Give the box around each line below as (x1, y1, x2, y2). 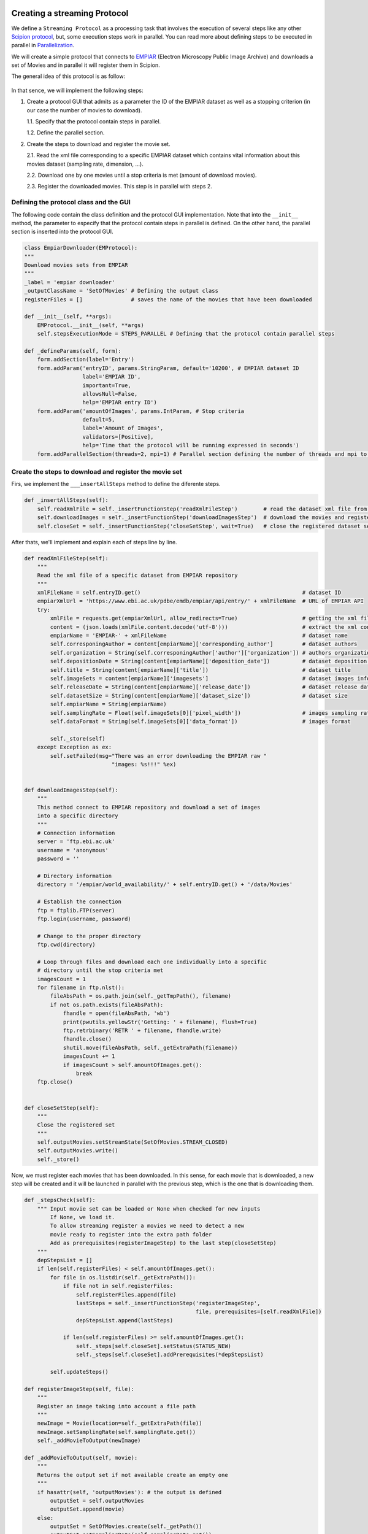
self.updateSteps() (50, 1368, 109, 1376)
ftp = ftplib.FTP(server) (37, 907, 115, 914)
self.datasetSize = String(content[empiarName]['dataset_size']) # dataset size (50, 692, 348, 699)
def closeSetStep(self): (24, 1104, 99, 1111)
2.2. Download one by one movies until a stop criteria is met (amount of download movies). (26, 171, 257, 179)
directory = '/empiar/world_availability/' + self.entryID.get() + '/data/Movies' (37, 881, 293, 888)
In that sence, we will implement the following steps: (11, 87, 144, 94)
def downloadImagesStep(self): (24, 787, 119, 794)
